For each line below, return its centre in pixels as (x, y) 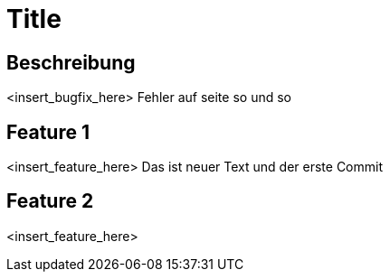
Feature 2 (50, 201)
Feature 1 (48, 132)
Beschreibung (71, 62)
